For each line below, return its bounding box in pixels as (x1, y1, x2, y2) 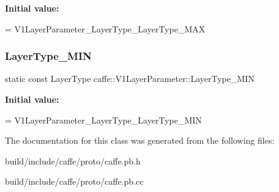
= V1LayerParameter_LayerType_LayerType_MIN (5, 113, 202, 126)
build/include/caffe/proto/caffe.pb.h (5, 154, 141, 167)
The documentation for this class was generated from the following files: (5, 134, 275, 147)
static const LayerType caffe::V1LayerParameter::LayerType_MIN (5, 72, 255, 85)
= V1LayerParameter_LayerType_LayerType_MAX (5, 22, 206, 35)
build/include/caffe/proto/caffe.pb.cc (5, 175, 144, 188)
